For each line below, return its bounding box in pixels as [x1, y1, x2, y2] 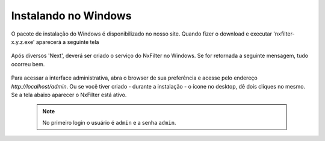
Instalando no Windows [11, 9, 132, 22]
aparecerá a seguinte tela [36, 38, 99, 45]
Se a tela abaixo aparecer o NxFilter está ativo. [11, 91, 127, 98]
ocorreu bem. [11, 60, 45, 67]
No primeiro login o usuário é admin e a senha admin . [42, 119, 176, 126]
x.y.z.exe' [11, 38, 36, 45]
